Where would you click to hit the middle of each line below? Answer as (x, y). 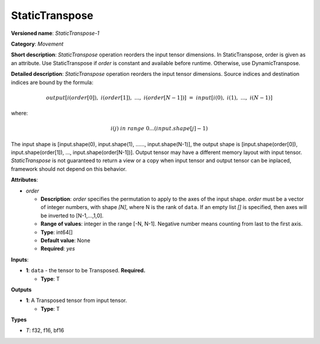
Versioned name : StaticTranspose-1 (55, 33)
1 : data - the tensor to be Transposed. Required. (86, 271)
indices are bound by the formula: (52, 82)
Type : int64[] (57, 232)
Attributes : (25, 180)
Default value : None (65, 240)
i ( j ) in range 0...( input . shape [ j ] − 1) (159, 128)
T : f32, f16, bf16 (45, 330)
